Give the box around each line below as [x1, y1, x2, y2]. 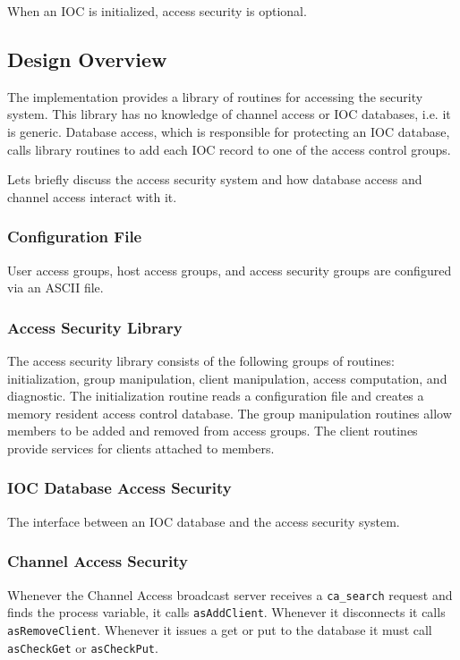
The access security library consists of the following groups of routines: [7, 351, 395, 369]
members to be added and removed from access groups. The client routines [7, 421, 418, 440]
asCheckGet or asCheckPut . [7, 638, 158, 656]
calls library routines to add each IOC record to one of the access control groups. [7, 140, 451, 158]
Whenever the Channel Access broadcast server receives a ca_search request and [7, 585, 453, 604]
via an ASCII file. [7, 278, 104, 297]
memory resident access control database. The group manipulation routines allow [7, 403, 452, 422]
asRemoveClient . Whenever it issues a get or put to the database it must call [7, 620, 432, 639]
